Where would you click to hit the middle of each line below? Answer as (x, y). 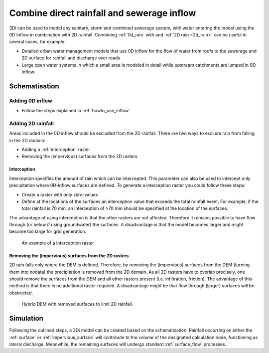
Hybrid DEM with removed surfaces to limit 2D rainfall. (77, 304)
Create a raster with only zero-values (60, 194)
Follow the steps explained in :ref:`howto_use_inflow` (76, 111)
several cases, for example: (37, 42)
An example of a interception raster (58, 243)
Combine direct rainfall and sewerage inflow (103, 13)
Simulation (26, 318)
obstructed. (21, 293)
